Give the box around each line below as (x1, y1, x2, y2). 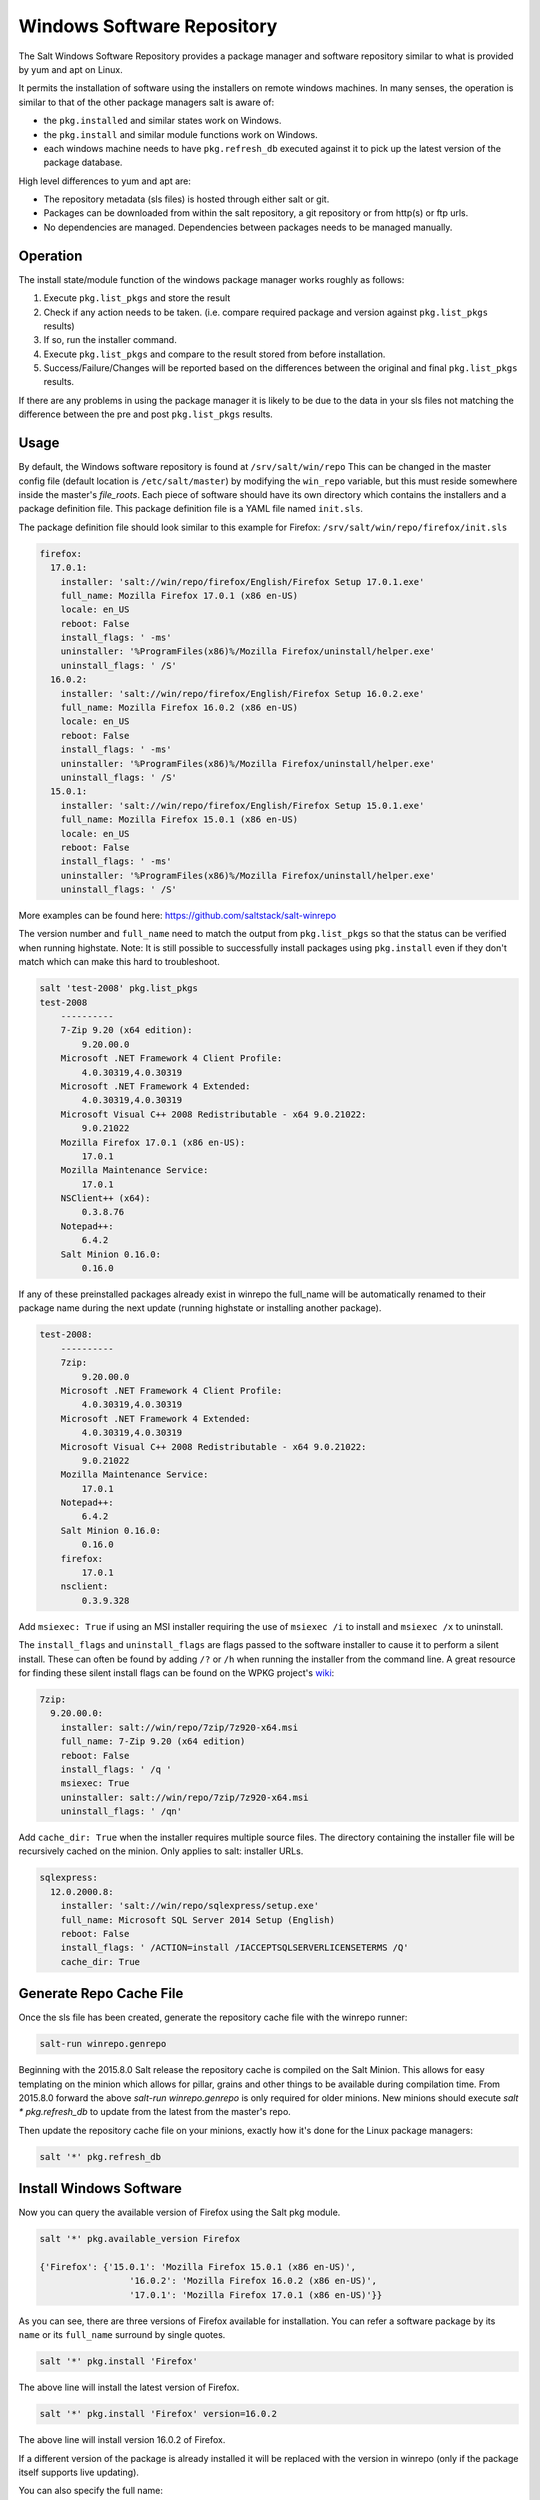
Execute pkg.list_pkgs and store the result (43, 292, 231, 304)
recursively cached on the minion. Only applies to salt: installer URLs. (18, 1845, 304, 1857)
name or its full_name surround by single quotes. (18, 2329, 226, 2341)
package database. (43, 156, 123, 169)
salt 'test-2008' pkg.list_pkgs (39, 983, 199, 994)
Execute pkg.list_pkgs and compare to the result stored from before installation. (43, 348, 386, 360)
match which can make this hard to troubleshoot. (18, 956, 220, 968)
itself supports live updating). (18, 2466, 140, 2478)
